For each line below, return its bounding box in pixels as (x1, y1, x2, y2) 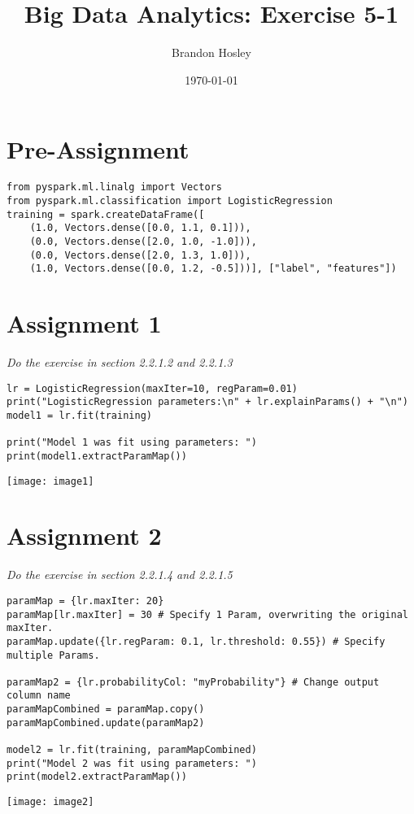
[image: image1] (7, 475, 94, 487)
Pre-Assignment (7, 133, 190, 166)
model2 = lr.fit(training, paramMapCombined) (7, 744, 257, 756)
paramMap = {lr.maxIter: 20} (7, 594, 164, 607)
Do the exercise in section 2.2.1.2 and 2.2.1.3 (7, 353, 233, 370)
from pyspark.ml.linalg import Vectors (7, 181, 222, 194)
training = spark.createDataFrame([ (7, 208, 205, 220)
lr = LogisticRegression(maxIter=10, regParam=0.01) (7, 382, 298, 394)
